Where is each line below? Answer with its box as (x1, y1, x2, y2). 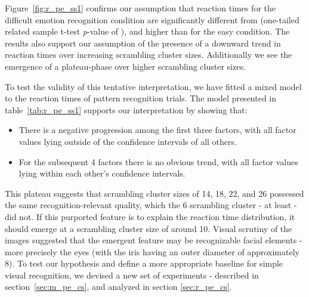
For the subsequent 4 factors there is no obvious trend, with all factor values (18, 155, 298, 168)
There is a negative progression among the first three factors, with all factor (18, 123, 296, 136)
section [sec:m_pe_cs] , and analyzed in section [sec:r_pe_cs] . (5, 280, 232, 293)
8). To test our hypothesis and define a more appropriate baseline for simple (5, 257, 283, 270)
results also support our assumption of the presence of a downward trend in (5, 36, 281, 49)
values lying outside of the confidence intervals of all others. (18, 135, 237, 147)
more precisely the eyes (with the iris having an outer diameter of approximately (5, 245, 299, 258)
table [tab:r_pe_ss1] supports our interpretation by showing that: (5, 103, 248, 116)
